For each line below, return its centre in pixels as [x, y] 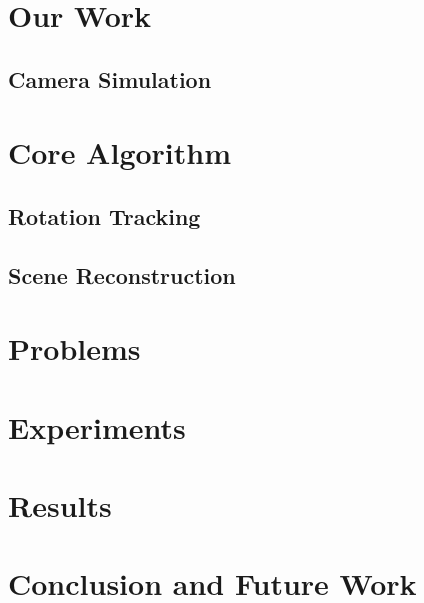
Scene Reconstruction [122, 274]
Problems [74, 348]
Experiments [97, 426]
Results [60, 505]
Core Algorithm [120, 152]
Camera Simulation [110, 78]
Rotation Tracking [104, 215]
